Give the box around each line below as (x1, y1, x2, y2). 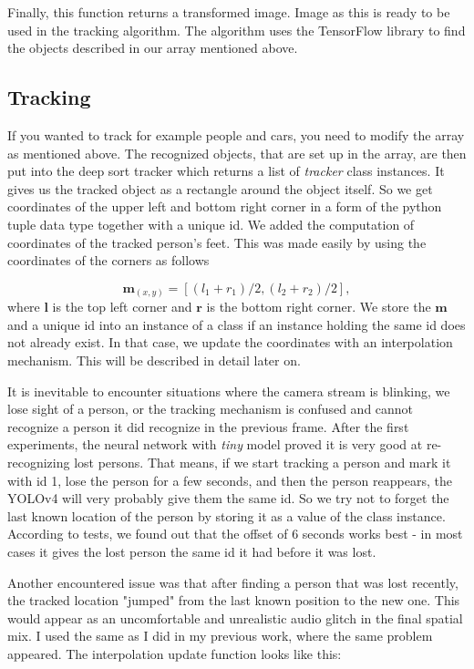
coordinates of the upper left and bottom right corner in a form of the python (7, 197, 442, 216)
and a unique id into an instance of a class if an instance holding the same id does (7, 314, 466, 334)
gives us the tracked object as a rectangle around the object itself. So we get (7, 179, 433, 198)
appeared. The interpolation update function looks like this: (7, 643, 342, 663)
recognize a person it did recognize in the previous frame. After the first (7, 417, 409, 436)
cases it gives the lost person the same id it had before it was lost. (7, 541, 376, 561)
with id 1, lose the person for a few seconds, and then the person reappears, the (7, 470, 452, 489)
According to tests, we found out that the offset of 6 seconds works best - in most (7, 524, 463, 543)
